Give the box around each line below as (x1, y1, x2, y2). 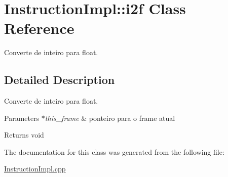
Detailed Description (4, 72, 115, 87)
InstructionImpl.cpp (4, 163, 66, 174)
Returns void (4, 129, 44, 140)
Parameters (4, 112, 40, 123)
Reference (4, 18, 74, 38)
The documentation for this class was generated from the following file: (4, 146, 224, 157)
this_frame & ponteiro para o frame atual (45, 112, 175, 123)
